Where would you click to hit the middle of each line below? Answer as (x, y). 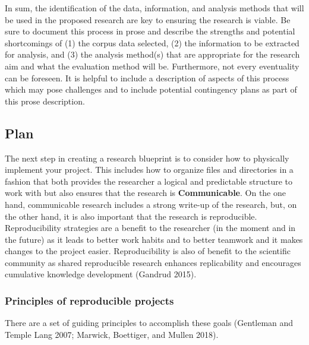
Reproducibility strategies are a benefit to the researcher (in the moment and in (150, 228)
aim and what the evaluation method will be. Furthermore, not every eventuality (152, 66)
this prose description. (45, 101)
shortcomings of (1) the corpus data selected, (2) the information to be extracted (152, 42)
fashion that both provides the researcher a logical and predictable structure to (149, 181)
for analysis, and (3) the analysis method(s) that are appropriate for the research (152, 54)
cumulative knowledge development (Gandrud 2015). (101, 274)
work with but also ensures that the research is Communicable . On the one (145, 193)
